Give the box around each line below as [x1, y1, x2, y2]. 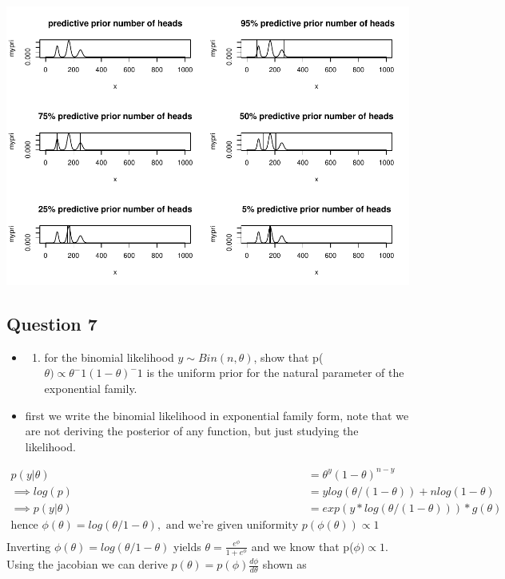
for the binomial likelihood [44, 348, 174, 365]
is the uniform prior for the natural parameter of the [146, 364, 404, 381]
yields [173, 537, 201, 554]
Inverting [6, 537, 51, 554]
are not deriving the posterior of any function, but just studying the [25, 422, 359, 439]
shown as [262, 556, 307, 573]
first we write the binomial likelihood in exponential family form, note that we [25, 406, 409, 423]
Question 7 [6, 311, 97, 335]
